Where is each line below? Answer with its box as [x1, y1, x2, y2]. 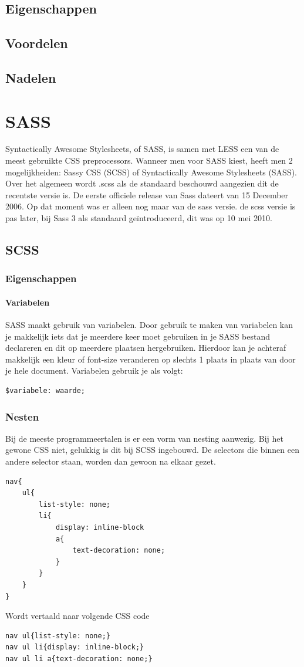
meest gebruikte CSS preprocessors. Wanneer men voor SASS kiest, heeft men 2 [5, 154, 293, 167]
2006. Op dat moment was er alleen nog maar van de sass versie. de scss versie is [5, 200, 296, 212]
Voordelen [5, 34, 68, 52]
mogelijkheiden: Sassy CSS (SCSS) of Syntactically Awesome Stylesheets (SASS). [5, 165, 298, 178]
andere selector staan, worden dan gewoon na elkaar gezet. [5, 455, 216, 468]
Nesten [5, 409, 39, 424]
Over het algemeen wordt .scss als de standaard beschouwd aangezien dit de [5, 177, 279, 189]
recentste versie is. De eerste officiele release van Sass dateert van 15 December [5, 188, 289, 201]
